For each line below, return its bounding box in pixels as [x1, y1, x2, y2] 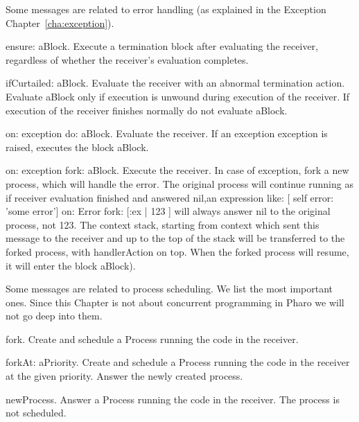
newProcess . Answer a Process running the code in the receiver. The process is [6, 392, 340, 406]
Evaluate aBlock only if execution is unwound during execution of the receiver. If [6, 89, 350, 103]
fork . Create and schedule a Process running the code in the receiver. [6, 331, 299, 346]
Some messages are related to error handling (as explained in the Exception [6, 2, 326, 16]
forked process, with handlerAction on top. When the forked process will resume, [6, 244, 349, 258]
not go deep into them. [6, 308, 103, 323]
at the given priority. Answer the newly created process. [6, 369, 243, 383]
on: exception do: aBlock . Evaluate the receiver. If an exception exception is [6, 126, 328, 141]
